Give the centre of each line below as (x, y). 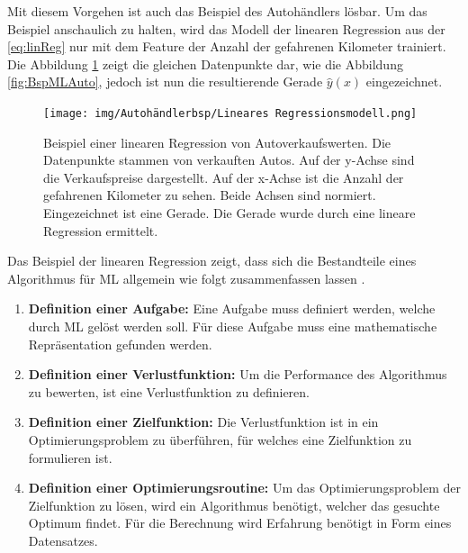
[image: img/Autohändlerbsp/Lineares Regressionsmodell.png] (230, 113)
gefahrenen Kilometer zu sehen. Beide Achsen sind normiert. (210, 195)
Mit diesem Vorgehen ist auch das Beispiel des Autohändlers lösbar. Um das (217, 11)
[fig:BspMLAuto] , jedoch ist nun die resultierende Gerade (165, 82)
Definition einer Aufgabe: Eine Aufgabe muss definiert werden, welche (232, 308)
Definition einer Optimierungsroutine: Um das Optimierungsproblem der (245, 488)
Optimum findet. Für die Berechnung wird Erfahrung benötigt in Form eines (240, 523)
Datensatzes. (63, 540)
